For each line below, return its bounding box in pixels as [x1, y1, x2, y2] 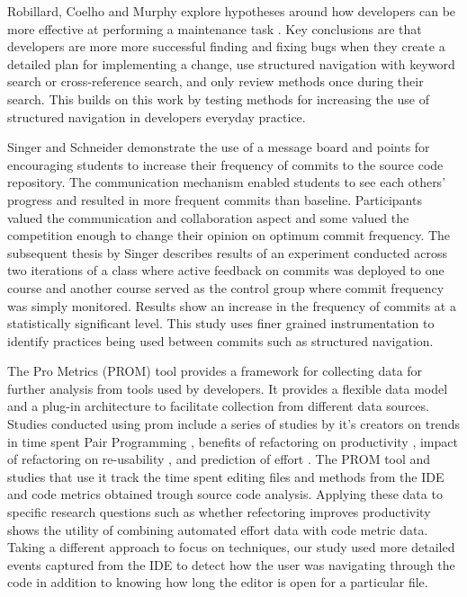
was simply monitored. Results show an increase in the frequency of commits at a [7, 296, 456, 315]
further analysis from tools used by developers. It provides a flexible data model [7, 379, 448, 397]
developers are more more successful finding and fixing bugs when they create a [7, 37, 445, 56]
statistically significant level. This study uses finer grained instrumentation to [7, 314, 435, 333]
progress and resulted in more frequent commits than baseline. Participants [7, 190, 422, 209]
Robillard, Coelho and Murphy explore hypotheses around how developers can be [7, 2, 456, 20]
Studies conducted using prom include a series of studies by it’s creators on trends [7, 414, 460, 433]
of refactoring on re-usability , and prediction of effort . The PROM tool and [7, 450, 431, 468]
